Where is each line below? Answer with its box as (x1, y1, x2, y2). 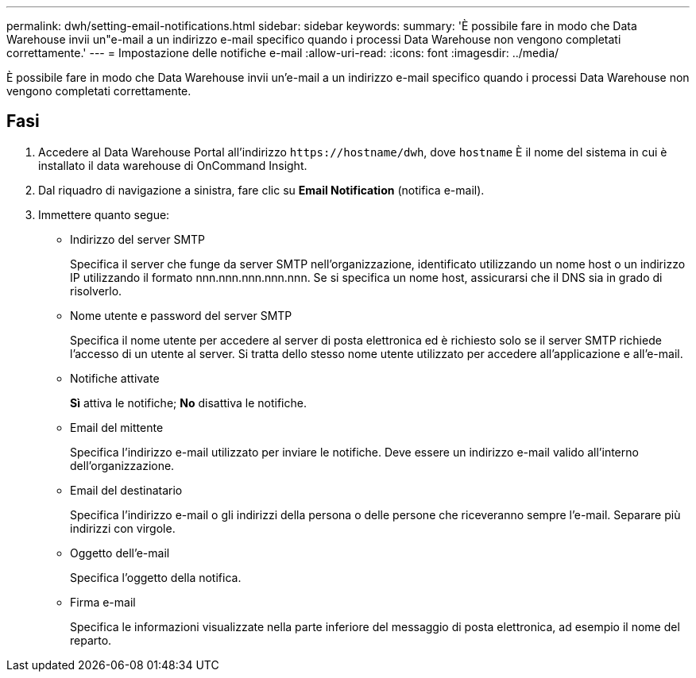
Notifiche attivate (70, 371, 160, 385)
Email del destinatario (70, 483, 183, 497)
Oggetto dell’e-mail (70, 545, 170, 560)
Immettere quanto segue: (38, 207, 170, 222)
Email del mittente (70, 420, 164, 434)
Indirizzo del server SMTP (70, 232, 206, 246)
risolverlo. (70, 283, 122, 298)
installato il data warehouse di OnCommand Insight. (38, 158, 307, 172)
